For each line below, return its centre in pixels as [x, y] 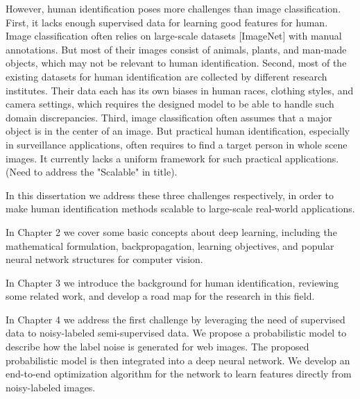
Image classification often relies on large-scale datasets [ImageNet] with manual [174, 36]
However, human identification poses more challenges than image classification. [173, 8]
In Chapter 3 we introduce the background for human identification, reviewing [172, 282]
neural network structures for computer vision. [104, 259]
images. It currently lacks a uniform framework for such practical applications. [172, 158]
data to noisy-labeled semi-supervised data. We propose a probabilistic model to [176, 333]
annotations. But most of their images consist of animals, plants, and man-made [176, 49]
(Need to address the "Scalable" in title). [92, 172]
